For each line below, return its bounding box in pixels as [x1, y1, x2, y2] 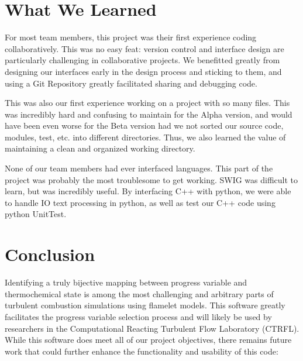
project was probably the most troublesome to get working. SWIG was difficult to [5, 173, 298, 185]
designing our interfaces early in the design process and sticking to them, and [5, 65, 282, 77]
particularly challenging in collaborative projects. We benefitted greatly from [5, 54, 280, 66]
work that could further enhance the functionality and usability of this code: [5, 345, 278, 357]
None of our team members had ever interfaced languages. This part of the [5, 162, 273, 174]
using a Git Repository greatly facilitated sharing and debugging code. [5, 77, 257, 89]
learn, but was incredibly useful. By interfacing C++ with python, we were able [5, 185, 291, 197]
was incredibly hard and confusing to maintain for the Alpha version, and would [5, 108, 292, 120]
